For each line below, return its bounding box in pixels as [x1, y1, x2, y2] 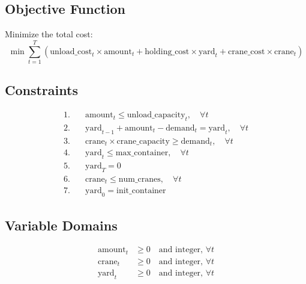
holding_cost [145, 47, 190, 56]
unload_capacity [127, 111, 185, 120]
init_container [116, 187, 166, 196]
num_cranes [118, 174, 161, 184]
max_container [115, 149, 169, 158]
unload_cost [50, 47, 92, 56]
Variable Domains [5, 215, 118, 234]
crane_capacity [116, 137, 170, 146]
